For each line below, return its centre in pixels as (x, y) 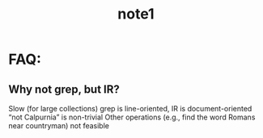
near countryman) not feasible (59, 125)
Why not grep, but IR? (64, 89)
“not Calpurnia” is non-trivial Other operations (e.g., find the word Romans (132, 117)
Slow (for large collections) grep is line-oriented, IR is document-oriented (130, 109)
